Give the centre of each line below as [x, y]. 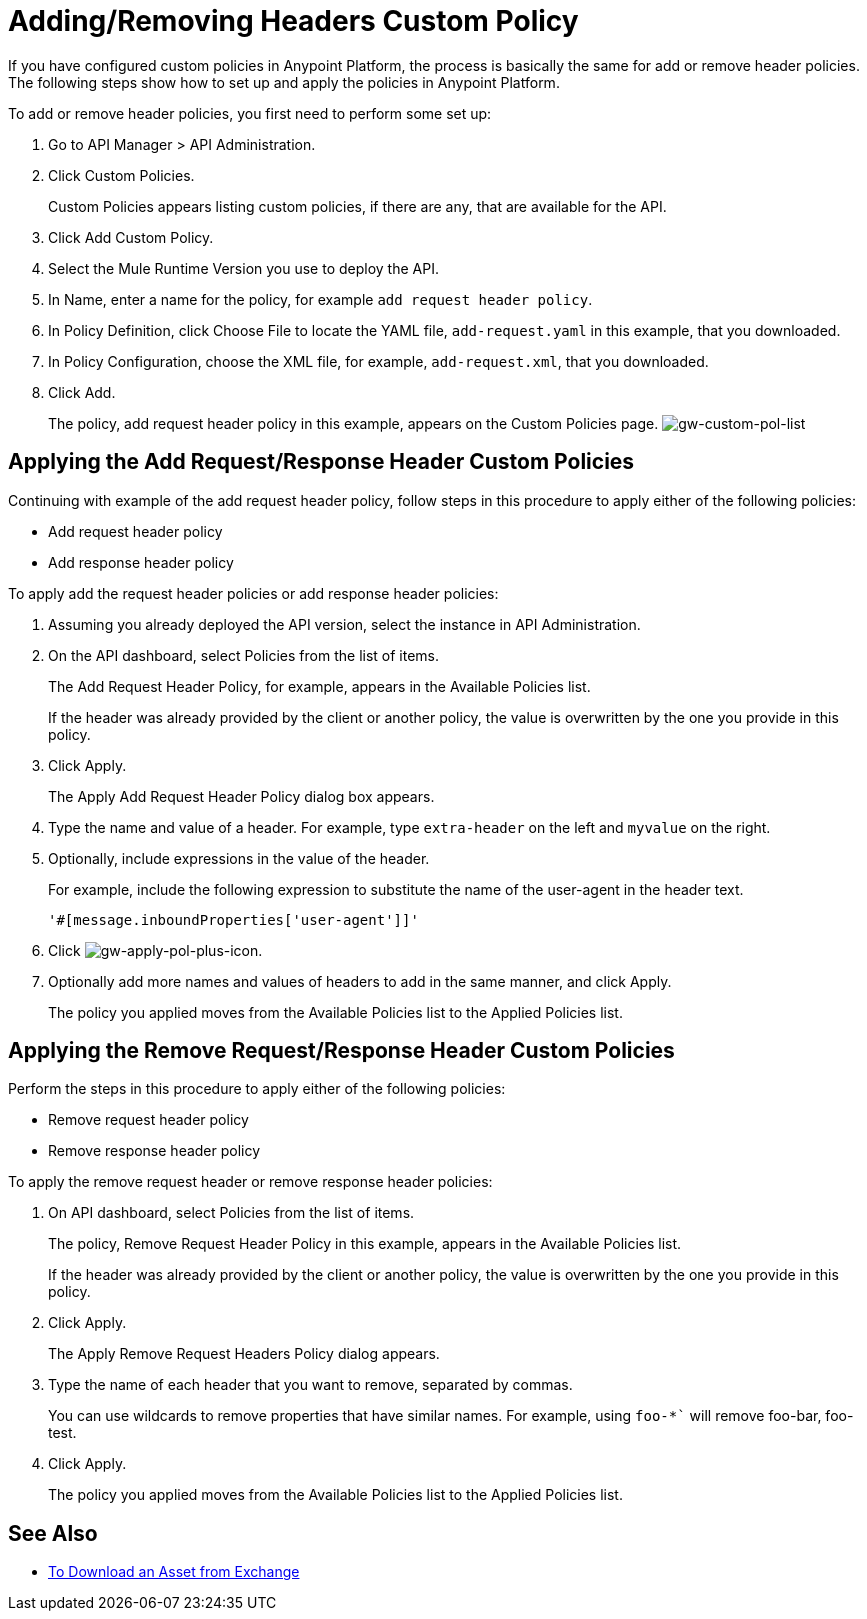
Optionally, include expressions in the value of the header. [239, 858]
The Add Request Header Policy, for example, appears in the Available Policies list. [319, 686]
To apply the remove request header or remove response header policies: [250, 1182]
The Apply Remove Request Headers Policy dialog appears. [244, 1354]
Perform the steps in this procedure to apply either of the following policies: [257, 1089]
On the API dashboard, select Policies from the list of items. [244, 655]
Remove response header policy [154, 1151]
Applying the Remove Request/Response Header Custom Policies [341, 1051]
